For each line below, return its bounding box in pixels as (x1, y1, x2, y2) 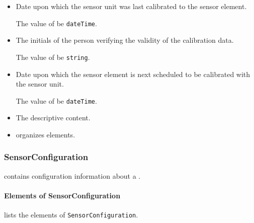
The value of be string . (16, 51, 90, 62)
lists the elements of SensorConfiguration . (4, 209, 138, 220)
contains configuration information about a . (4, 170, 141, 181)
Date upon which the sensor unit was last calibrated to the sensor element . (16, 1, 247, 11)
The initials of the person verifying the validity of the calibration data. (16, 35, 234, 45)
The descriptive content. (16, 112, 91, 123)
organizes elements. (16, 129, 75, 139)
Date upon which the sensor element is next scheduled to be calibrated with (16, 68, 250, 79)
